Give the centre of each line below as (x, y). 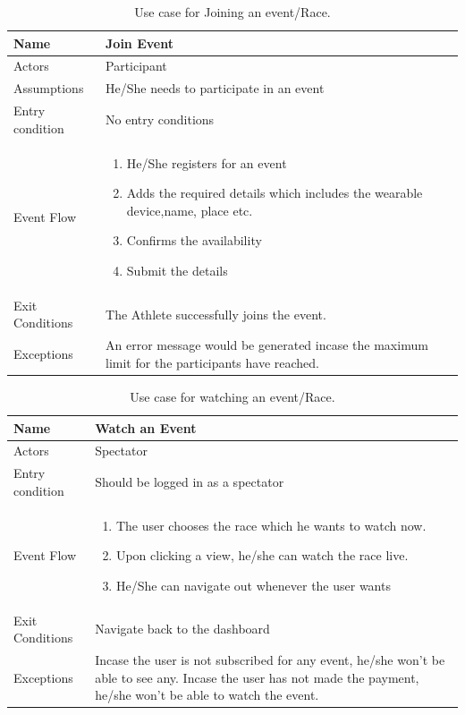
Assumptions (49, 88)
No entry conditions (160, 119)
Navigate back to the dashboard (182, 629)
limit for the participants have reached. (213, 362)
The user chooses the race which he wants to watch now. (271, 525)
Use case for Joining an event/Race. (232, 12)
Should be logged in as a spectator (190, 481)
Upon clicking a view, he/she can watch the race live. (262, 555)
